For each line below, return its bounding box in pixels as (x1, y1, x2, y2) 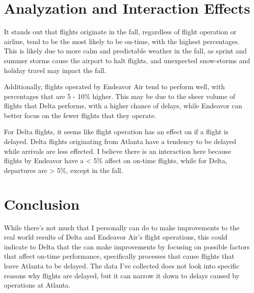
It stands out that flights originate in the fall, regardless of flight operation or (4, 26, 237, 37)
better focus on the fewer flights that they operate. (4, 110, 156, 120)
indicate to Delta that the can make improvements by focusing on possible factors (4, 241, 250, 251)
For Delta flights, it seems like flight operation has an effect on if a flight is (4, 126, 229, 137)
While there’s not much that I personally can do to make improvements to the (4, 222, 240, 232)
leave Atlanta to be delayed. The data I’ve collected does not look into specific (4, 260, 239, 270)
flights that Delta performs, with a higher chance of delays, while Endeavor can (4, 100, 242, 111)
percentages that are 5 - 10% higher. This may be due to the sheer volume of (4, 91, 235, 101)
